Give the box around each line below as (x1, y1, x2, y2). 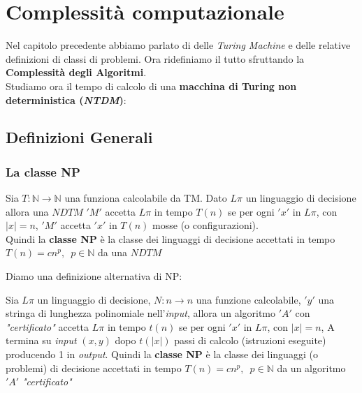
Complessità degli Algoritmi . (6, 65, 147, 80)
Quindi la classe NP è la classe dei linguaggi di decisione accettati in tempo (6, 231, 335, 246)
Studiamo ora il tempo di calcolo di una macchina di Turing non (6, 78, 297, 93)
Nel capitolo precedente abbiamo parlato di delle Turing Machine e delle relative (6, 38, 351, 52)
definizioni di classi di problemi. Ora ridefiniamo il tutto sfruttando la (6, 51, 305, 66)
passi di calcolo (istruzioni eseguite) (174, 333, 326, 348)
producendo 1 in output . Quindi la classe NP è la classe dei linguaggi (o (6, 347, 318, 362)
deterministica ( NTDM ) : (6, 92, 126, 107)
